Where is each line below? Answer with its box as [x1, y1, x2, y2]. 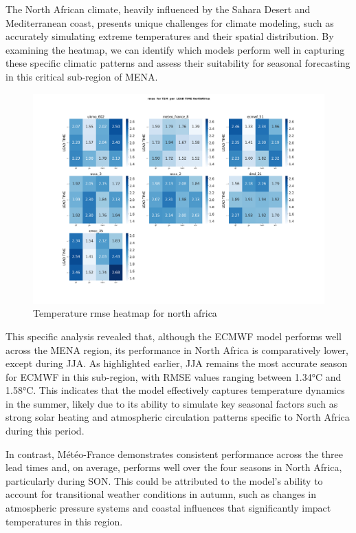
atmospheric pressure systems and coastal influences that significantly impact [5, 501, 331, 515]
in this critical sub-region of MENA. [5, 69, 158, 83]
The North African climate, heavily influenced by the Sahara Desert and [5, 2, 311, 16]
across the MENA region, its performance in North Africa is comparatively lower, [5, 342, 348, 357]
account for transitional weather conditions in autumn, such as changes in [5, 487, 317, 501]
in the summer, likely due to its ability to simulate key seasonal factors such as [5, 396, 338, 410]
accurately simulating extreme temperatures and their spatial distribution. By [5, 29, 334, 43]
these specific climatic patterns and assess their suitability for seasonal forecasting [5, 56, 351, 70]
